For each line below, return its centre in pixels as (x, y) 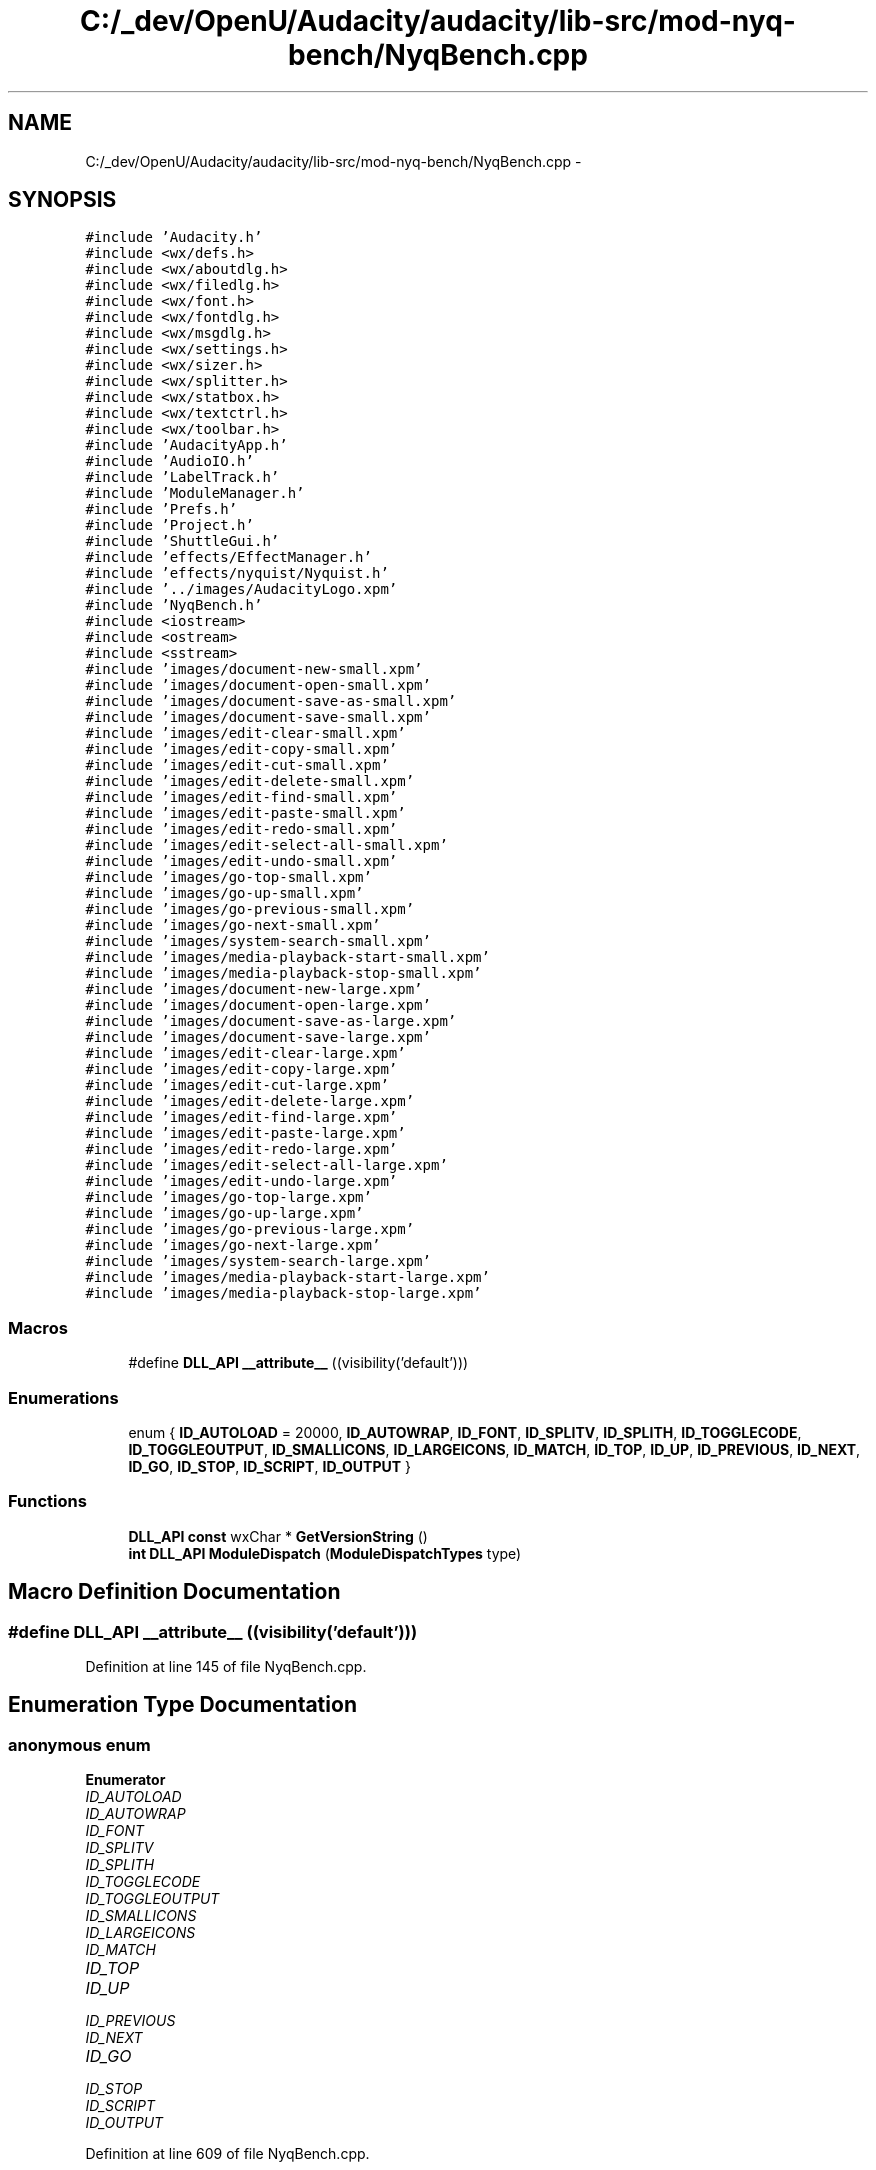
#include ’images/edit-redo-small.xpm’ (241, 829)
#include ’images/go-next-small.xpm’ (233, 925)
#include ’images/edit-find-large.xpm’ (241, 1117)
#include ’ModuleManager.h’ (195, 493)
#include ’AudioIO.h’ (169, 461)
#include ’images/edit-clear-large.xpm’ (245, 1053)
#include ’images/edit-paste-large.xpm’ (245, 1133)
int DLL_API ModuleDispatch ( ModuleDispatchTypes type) (325, 1553)
